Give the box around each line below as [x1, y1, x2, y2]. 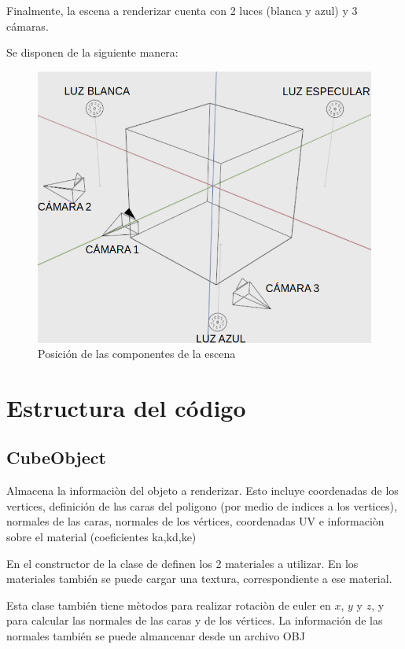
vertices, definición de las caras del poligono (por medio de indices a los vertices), [6, 497, 397, 514]
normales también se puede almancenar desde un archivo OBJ [6, 628, 305, 644]
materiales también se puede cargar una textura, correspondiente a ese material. [6, 570, 392, 587]
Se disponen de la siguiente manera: [6, 44, 179, 61]
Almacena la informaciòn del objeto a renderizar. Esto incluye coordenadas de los [6, 482, 399, 499]
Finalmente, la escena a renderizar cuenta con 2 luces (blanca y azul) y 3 [6, 2, 358, 18]
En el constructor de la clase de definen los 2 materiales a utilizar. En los [6, 555, 359, 571]
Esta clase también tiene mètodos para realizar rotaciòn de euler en [6, 596, 331, 613]
